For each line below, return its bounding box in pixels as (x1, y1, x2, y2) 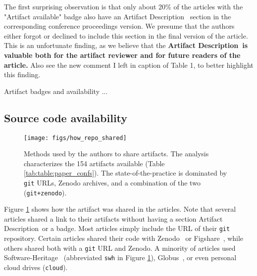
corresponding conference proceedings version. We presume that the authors (4, 21, 235, 31)
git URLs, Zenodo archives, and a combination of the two (24, 177, 201, 187)
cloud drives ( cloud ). (4, 262, 68, 273)
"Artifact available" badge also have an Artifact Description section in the (4, 11, 231, 21)
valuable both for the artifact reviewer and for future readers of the (4, 49, 241, 60)
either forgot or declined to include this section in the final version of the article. (4, 30, 248, 41)
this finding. (4, 69, 41, 80)
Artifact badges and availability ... (4, 86, 108, 96)
